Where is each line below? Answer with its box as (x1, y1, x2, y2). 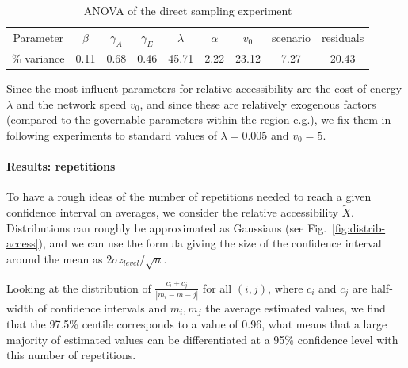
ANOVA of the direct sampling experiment (83, 2, 292, 18)
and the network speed (16, 95, 127, 112)
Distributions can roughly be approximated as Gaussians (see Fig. (6, 219, 327, 236)
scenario (271, 29, 311, 45)
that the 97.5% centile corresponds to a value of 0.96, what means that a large (6, 316, 387, 332)
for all (202, 279, 232, 296)
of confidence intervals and (37, 299, 166, 316)
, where (268, 279, 303, 296)
